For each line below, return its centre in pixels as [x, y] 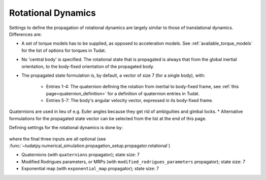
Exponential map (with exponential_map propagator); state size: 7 [90, 169]
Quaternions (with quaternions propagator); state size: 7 [81, 155]
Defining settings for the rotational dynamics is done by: [66, 128]
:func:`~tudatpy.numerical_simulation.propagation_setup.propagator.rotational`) [90, 146]
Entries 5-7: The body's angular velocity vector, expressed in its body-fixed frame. [130, 101]
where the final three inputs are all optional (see [57, 139]
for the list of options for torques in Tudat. [64, 50]
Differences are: [25, 34]
